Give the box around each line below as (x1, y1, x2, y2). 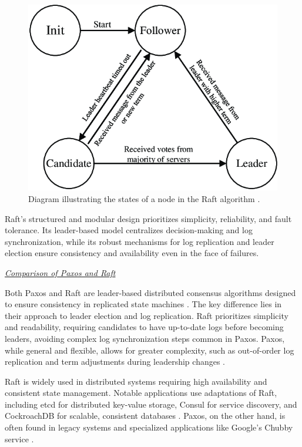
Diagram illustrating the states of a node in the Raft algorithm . (28, 192, 260, 204)
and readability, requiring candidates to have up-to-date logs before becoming (5, 321, 284, 333)
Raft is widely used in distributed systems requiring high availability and (5, 375, 267, 387)
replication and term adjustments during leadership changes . (5, 355, 226, 368)
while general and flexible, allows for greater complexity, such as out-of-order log (5, 344, 294, 356)
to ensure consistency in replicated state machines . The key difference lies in (5, 298, 282, 310)
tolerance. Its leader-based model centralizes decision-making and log (5, 224, 253, 236)
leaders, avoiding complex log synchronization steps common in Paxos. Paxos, (5, 332, 285, 344)
